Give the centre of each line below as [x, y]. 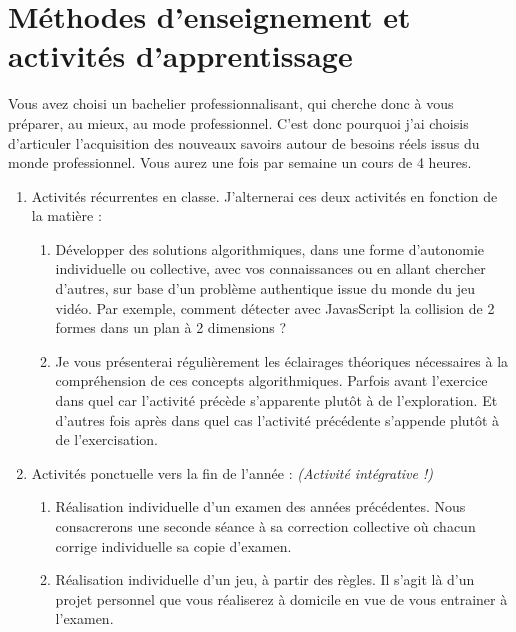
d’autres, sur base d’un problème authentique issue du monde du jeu [265, 288]
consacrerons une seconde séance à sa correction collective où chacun [265, 526]
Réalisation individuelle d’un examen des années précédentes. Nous [260, 506]
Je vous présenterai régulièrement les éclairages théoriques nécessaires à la [282, 360]
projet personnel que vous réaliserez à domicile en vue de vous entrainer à [281, 598]
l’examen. [84, 618]
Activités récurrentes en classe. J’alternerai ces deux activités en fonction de [264, 195]
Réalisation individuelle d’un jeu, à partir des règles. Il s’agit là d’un [265, 579]
